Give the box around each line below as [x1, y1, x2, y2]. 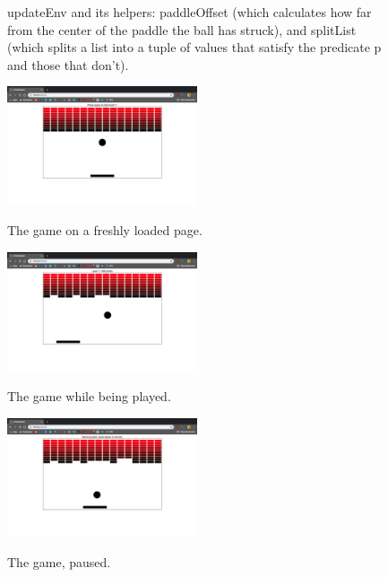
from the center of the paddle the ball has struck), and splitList [7, 20, 357, 39]
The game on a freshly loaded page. [7, 221, 203, 240]
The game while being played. [7, 387, 171, 406]
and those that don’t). [7, 55, 129, 74]
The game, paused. [7, 552, 111, 571]
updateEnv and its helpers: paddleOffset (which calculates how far [7, 3, 372, 21]
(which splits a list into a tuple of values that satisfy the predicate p [7, 38, 382, 57]
